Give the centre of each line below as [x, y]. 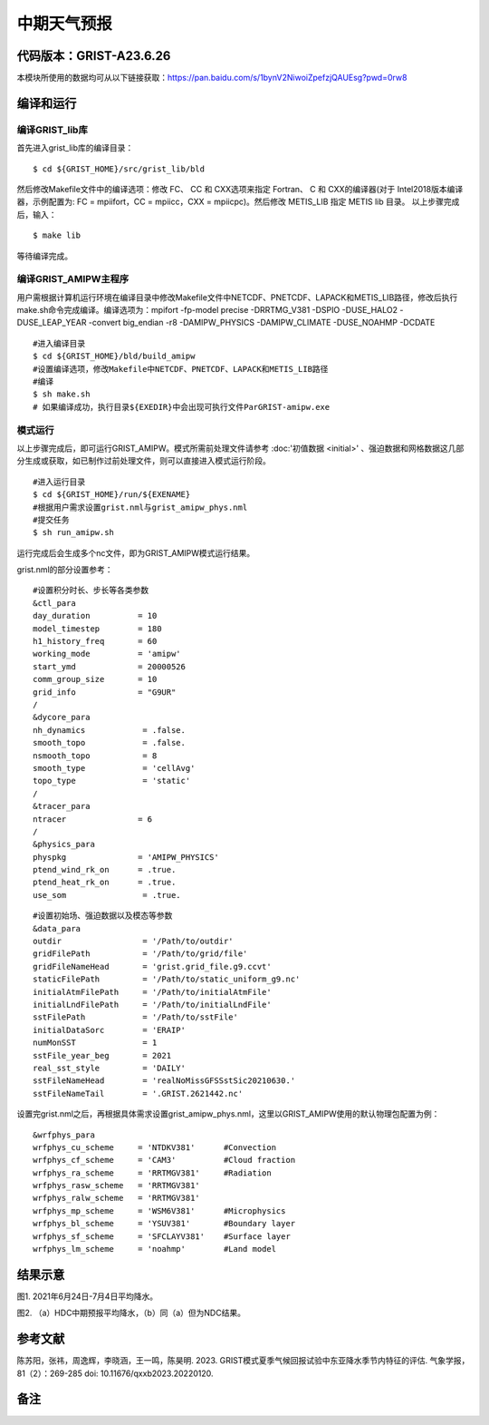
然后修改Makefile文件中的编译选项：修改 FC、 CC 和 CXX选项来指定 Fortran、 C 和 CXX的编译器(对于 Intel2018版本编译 [240, 189]
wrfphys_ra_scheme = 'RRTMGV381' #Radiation [152, 1173]
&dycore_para [62, 717]
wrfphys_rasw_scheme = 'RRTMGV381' [117, 1186]
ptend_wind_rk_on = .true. [105, 870]
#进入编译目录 [59, 343]
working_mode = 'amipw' [107, 654]
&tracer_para [62, 806]
